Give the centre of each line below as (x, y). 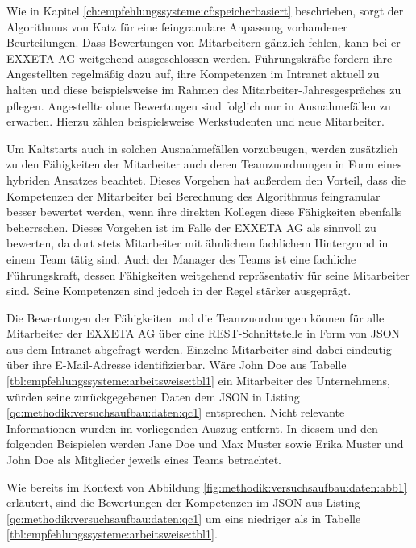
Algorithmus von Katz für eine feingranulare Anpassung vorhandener (177, 26)
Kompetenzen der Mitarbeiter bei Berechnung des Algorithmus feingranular (193, 195)
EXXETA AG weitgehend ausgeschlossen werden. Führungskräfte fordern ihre (200, 58)
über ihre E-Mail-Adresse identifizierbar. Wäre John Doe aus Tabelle (177, 365)
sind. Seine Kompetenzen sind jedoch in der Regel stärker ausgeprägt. (179, 291)
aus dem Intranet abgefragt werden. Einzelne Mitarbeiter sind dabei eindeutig (199, 349)
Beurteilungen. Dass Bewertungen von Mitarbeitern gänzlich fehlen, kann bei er (204, 42)
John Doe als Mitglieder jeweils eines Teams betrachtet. (144, 460)
